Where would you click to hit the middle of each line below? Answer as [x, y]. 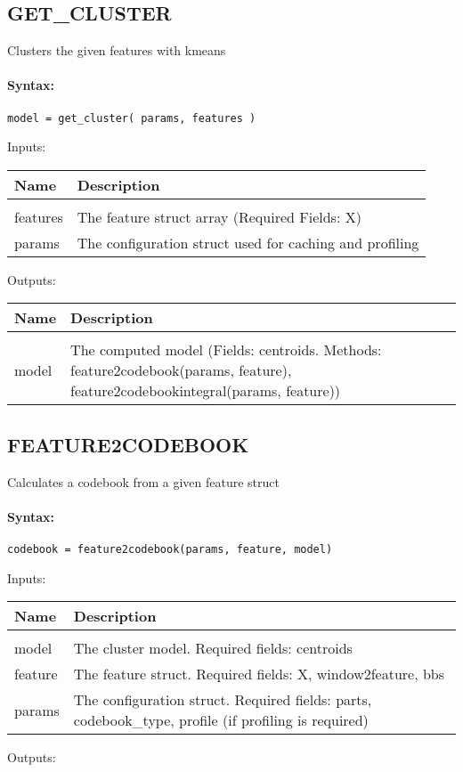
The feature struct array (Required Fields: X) [219, 216]
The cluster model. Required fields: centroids [213, 648]
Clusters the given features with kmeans [117, 50]
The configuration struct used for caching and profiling [248, 242]
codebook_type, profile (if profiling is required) [221, 720]
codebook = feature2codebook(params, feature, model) [170, 550]
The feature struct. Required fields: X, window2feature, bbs [259, 674]
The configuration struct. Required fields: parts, [223, 700]
